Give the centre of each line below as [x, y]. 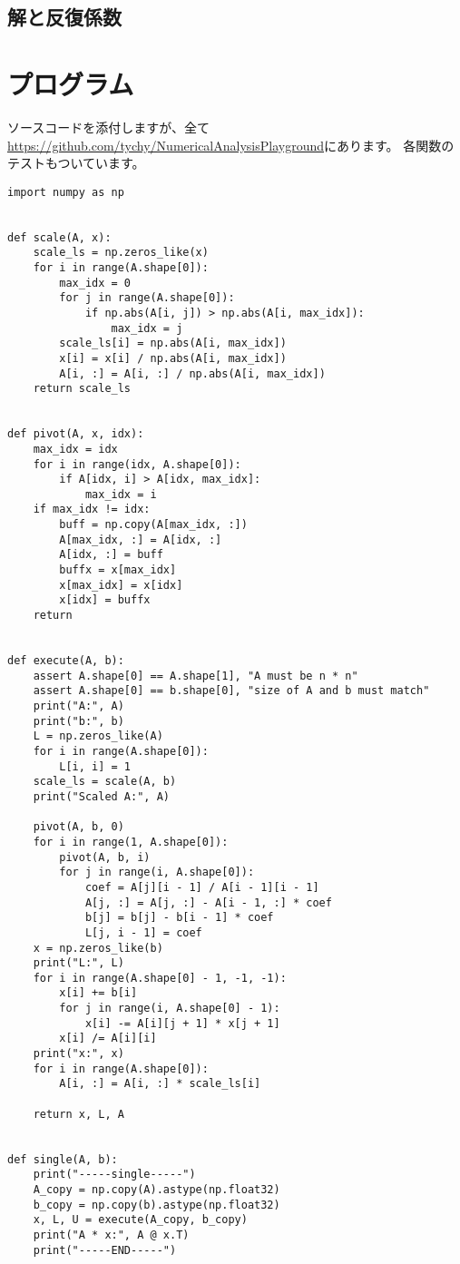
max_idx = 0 [95, 283]
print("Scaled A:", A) [101, 796]
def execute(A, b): [66, 661]
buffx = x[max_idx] [118, 570]
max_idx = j [147, 328]
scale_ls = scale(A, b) [105, 782]
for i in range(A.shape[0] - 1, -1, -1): [160, 978]
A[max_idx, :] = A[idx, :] [141, 539]
